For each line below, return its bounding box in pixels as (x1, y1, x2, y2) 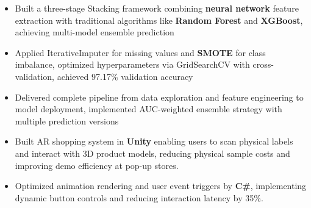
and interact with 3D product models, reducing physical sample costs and (15, 146, 290, 159)
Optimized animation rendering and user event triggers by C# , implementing (15, 179, 307, 192)
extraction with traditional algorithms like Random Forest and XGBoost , (15, 13, 303, 26)
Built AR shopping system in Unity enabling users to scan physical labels (15, 135, 293, 148)
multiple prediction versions (15, 114, 119, 127)
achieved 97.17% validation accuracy (57, 70, 193, 82)
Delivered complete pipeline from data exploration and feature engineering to (15, 90, 304, 103)
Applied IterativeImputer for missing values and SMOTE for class (15, 46, 266, 59)
